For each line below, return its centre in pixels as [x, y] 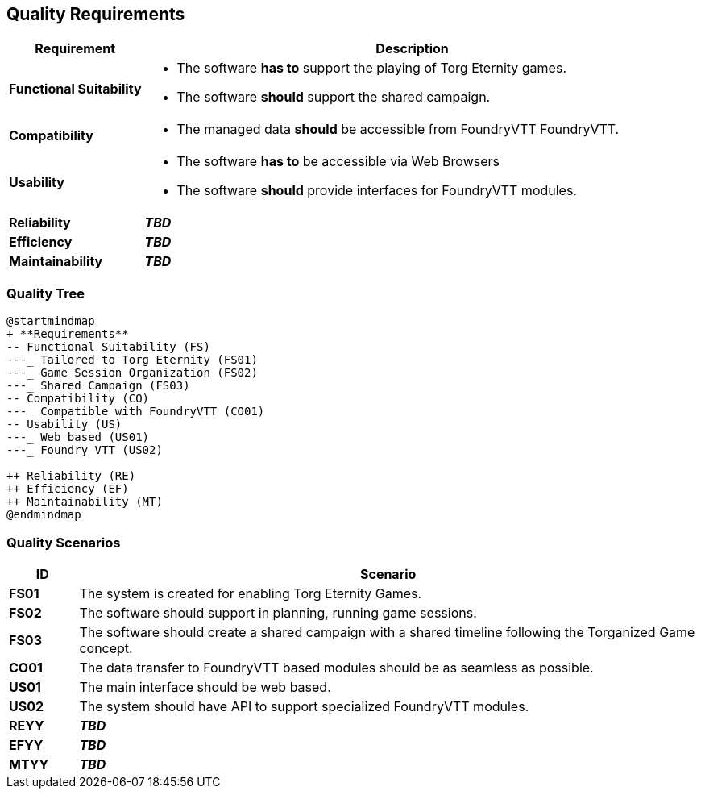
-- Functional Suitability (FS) [108, 347]
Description [412, 49]
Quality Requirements [96, 14]
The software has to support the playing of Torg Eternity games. [371, 68]
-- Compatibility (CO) [78, 399]
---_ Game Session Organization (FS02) [132, 373]
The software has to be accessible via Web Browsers [338, 162]
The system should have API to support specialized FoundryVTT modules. [304, 706]
